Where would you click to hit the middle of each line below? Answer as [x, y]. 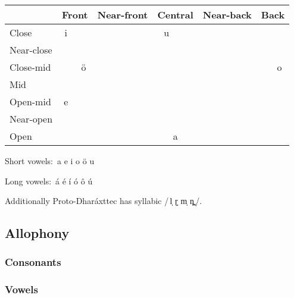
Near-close [31, 50]
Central [175, 15]
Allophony [37, 233]
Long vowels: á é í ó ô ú [49, 181]
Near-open [31, 119]
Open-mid [30, 101]
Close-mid [30, 67]
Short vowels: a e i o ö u [50, 161]
